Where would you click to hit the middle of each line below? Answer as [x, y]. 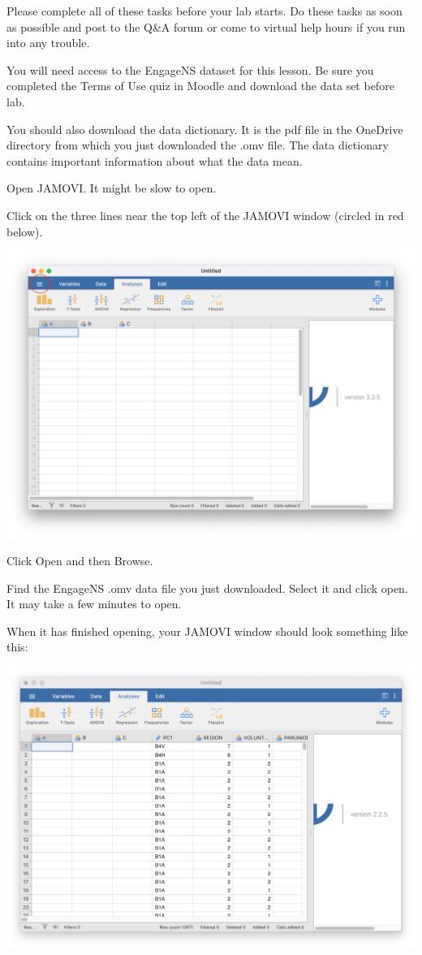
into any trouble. [48, 43]
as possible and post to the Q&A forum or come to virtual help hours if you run [206, 26]
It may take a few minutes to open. [94, 604]
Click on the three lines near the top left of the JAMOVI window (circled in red [205, 215]
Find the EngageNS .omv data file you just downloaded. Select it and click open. [207, 588]
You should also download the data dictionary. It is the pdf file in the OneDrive [205, 129]
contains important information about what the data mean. [155, 160]
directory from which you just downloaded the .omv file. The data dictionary [198, 145]
